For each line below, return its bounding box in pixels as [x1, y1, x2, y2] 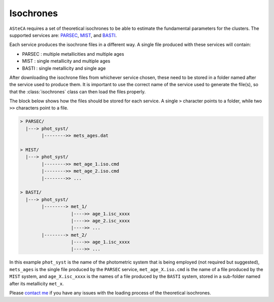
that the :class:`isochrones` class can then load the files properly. [9, 89, 146, 95]
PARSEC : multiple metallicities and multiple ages [22, 51, 124, 57]
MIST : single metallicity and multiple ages [22, 58, 111, 64]
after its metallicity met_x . [9, 280, 64, 286]
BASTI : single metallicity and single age [22, 65, 106, 71]
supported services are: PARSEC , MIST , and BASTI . [9, 32, 117, 38]
